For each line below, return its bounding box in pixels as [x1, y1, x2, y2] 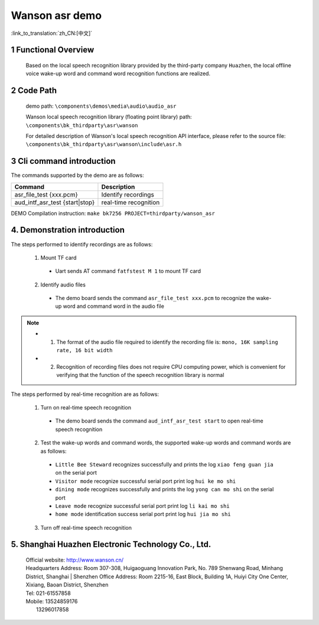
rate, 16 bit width [56, 347, 113, 354]
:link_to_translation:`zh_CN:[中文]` [11, 30, 93, 37]
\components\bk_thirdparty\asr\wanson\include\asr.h [25, 141, 182, 148]
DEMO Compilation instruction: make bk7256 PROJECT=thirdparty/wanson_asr [11, 210, 215, 217]
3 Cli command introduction [11, 156, 116, 166]
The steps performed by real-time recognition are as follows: [11, 391, 159, 398]
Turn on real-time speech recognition [40, 404, 131, 411]
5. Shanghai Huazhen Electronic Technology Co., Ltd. [11, 539, 211, 550]
